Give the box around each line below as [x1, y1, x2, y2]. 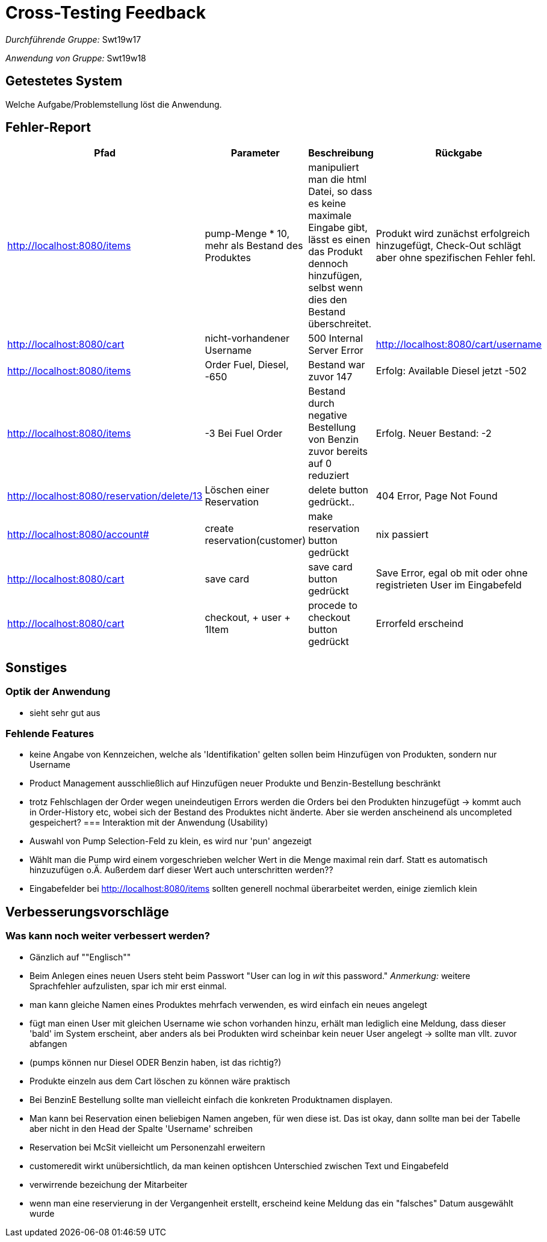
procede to [308, 599, 358, 612]
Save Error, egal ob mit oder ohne [375, 567, 528, 579]
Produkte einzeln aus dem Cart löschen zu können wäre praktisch [29, 1075, 290, 1086]
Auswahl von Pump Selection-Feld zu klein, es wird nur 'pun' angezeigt [29, 836, 312, 847]
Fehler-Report [5, 120, 91, 135]
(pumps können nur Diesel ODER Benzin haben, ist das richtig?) [29, 1057, 282, 1067]
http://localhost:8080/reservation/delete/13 [7, 490, 203, 502]
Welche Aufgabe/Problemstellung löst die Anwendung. [5, 99, 222, 110]
